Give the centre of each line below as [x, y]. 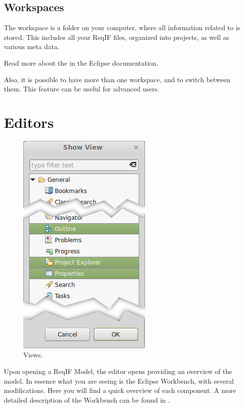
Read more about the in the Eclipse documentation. [81, 62]
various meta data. [32, 46]
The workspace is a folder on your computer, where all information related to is [122, 27]
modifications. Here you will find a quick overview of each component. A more [120, 390]
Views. [33, 355]
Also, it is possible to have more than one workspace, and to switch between [117, 79]
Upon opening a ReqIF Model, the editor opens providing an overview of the [118, 371]
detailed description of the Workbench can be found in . [87, 399]
